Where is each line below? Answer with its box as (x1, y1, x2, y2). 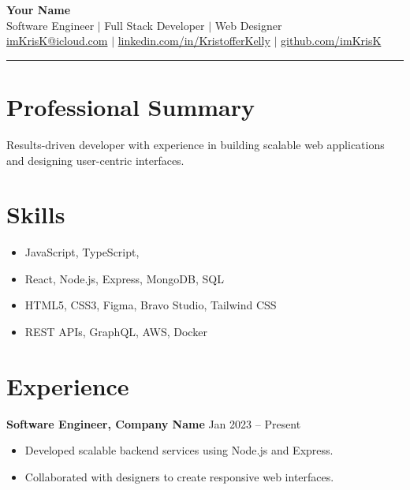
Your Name (6, 2, 71, 17)
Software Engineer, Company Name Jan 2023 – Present (6, 415, 301, 432)
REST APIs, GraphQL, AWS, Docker (24, 324, 207, 339)
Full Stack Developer (104, 17, 205, 33)
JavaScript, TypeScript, (24, 244, 140, 260)
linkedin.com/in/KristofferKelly (117, 32, 270, 49)
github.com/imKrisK (281, 32, 382, 49)
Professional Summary (6, 90, 255, 122)
